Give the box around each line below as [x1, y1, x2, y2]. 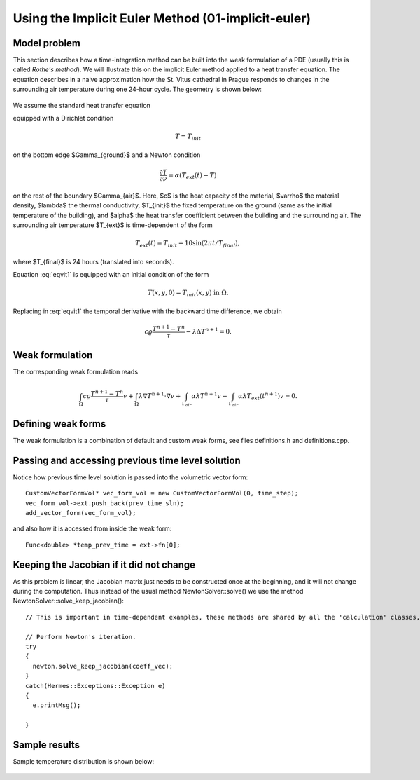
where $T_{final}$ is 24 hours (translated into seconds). [13, 257, 174, 266]
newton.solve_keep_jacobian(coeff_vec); [32, 662, 174, 670]
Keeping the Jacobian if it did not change [13, 559, 196, 570]
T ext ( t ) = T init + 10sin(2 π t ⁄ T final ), [135, 239, 240, 249]
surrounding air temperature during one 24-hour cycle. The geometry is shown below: [13, 85, 262, 94]
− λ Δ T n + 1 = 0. [185, 327, 232, 336]
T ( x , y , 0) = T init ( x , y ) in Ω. [147, 289, 229, 299]
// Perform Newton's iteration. [25, 633, 136, 641]
